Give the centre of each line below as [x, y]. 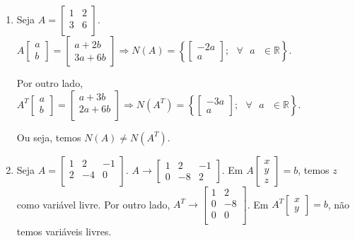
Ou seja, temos [49, 137]
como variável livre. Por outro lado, [93, 204]
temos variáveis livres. [64, 231]
